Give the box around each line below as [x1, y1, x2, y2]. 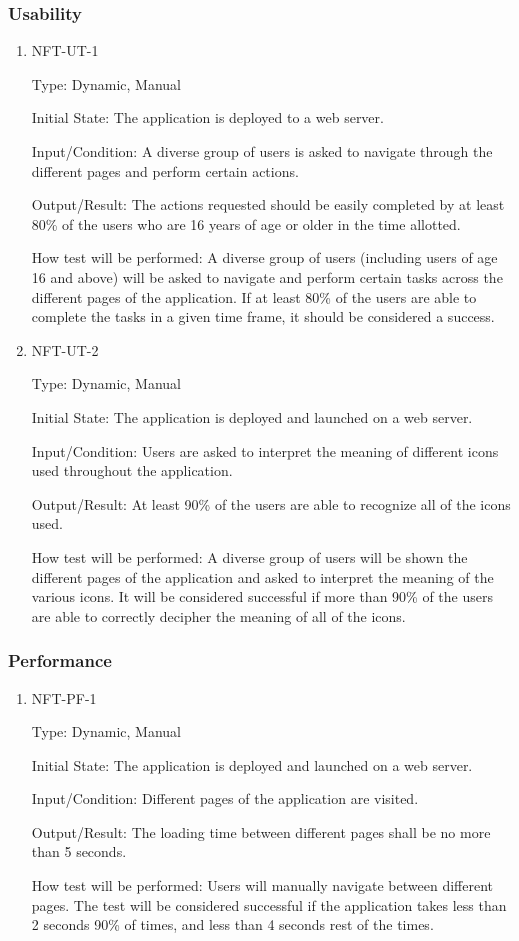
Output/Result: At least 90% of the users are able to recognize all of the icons [31, 493, 511, 514]
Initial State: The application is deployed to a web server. [31, 107, 384, 128]
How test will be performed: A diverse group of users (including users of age [31, 247, 498, 268]
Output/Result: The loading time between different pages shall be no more [31, 821, 491, 842]
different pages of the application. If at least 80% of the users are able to [31, 286, 477, 307]
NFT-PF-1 [31, 687, 97, 708]
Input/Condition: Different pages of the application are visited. [31, 788, 419, 809]
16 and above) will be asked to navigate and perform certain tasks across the [31, 266, 503, 287]
